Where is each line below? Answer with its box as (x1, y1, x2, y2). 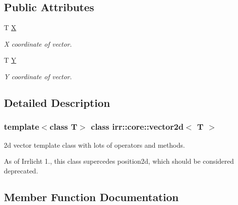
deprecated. (4, 165, 38, 175)
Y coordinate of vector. (4, 71, 72, 81)
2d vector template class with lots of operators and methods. (4, 139, 185, 150)
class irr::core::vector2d (91, 120, 184, 133)
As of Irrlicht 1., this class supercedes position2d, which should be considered (4, 156, 234, 166)
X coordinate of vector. (4, 38, 72, 49)
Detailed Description (4, 95, 110, 110)
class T (49, 120, 77, 133)
